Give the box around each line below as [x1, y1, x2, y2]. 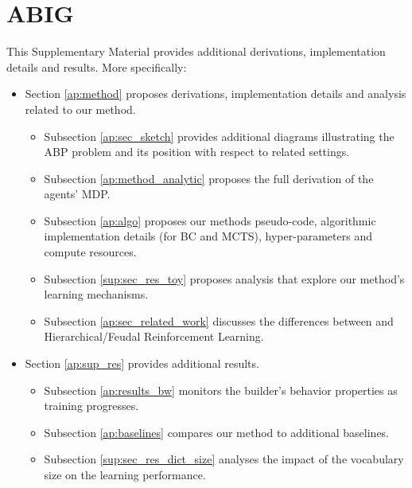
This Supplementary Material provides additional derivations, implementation [6, 43, 386, 60]
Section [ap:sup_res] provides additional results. [25, 355, 259, 372]
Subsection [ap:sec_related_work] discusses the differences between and [44, 312, 394, 329]
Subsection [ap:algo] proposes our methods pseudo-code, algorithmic [44, 212, 376, 228]
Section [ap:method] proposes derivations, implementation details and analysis [25, 85, 406, 102]
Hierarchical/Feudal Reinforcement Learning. [44, 328, 264, 345]
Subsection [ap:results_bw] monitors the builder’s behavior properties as [44, 381, 398, 398]
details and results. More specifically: [6, 58, 187, 75]
